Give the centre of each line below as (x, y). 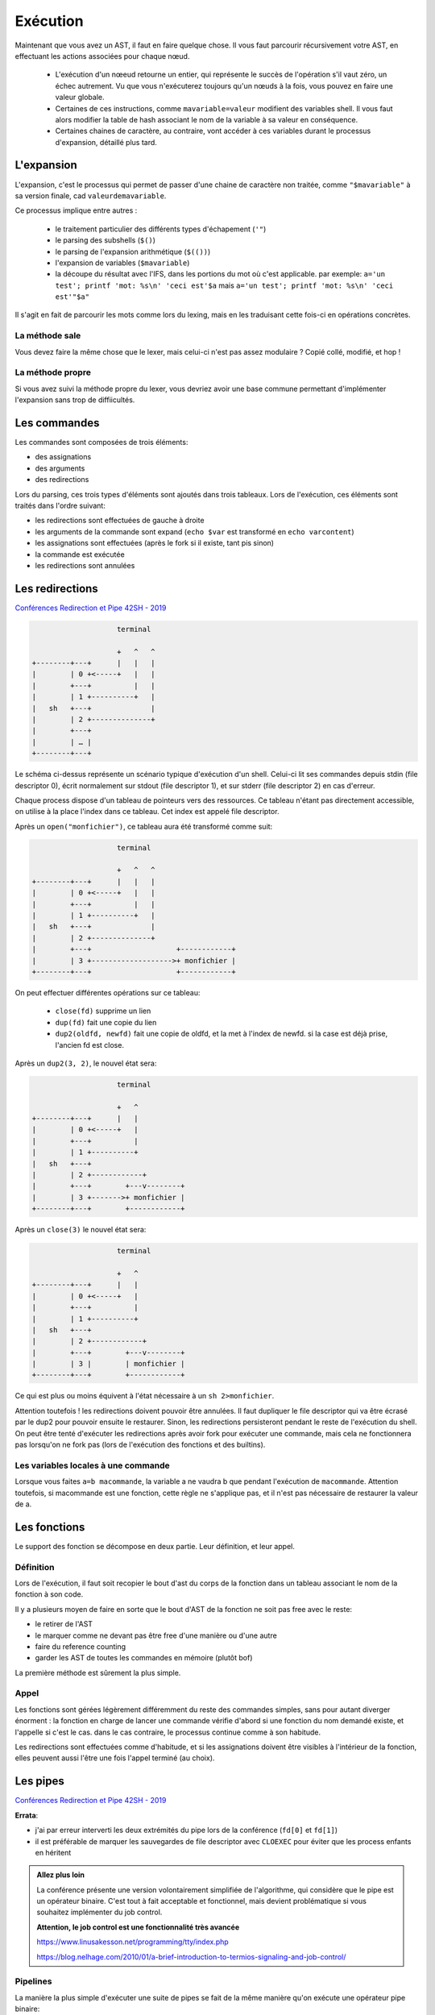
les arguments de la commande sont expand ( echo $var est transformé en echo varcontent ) (195, 531)
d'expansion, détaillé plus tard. (106, 142)
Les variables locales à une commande (92, 1465)
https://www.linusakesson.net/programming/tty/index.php (133, 1942)
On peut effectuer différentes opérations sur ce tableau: (108, 992)
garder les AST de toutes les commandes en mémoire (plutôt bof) (144, 1658)
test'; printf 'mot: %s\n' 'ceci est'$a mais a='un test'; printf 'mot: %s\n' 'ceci (224, 285)
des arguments (60, 468)
